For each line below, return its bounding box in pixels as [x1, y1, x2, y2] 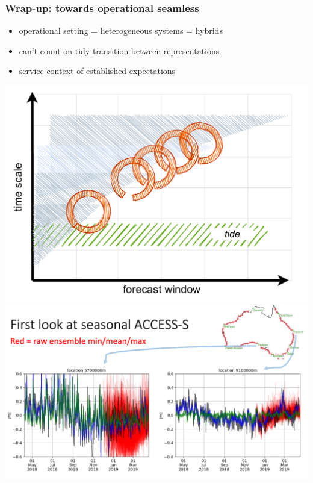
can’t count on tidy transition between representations [19, 44, 220, 57]
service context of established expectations [19, 64, 176, 77]
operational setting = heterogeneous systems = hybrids [19, 24, 223, 37]
